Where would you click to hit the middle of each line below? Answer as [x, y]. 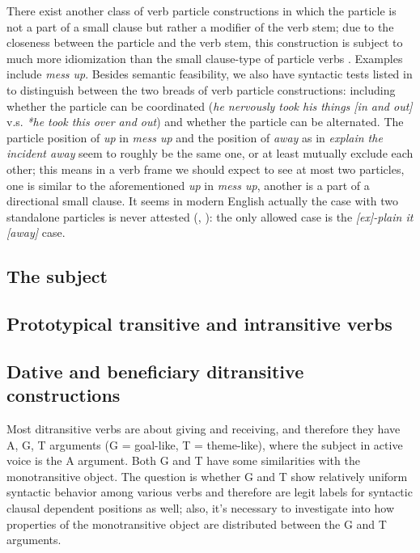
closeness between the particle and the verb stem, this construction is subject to [205, 42]
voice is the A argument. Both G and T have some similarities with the [183, 460]
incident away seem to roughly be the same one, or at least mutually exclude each [210, 153]
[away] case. [36, 232]
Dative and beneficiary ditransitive [155, 371]
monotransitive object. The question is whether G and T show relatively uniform [207, 476]
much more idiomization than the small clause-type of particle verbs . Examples [205, 58]
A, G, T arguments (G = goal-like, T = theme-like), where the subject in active [205, 444]
